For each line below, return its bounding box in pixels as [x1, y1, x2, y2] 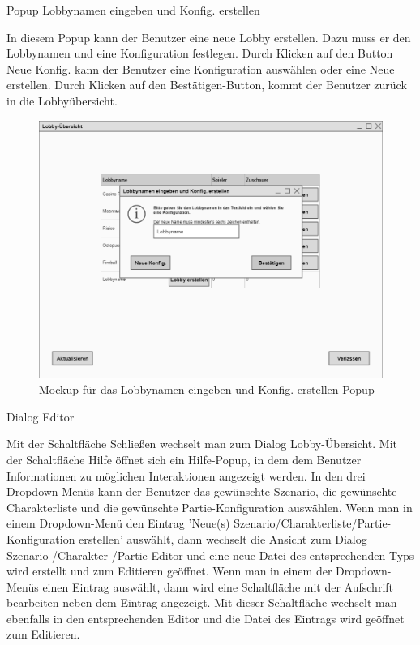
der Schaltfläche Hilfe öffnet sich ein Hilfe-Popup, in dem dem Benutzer [6, 451, 362, 468]
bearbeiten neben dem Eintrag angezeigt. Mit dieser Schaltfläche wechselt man [6, 594, 397, 611]
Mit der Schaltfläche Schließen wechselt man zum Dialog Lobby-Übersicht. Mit [6, 435, 398, 452]
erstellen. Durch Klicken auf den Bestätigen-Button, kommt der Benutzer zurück [6, 76, 407, 93]
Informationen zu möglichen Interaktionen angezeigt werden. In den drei [6, 467, 366, 484]
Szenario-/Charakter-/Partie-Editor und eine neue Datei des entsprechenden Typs [6, 546, 414, 563]
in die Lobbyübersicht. [6, 92, 118, 109]
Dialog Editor [6, 408, 75, 425]
